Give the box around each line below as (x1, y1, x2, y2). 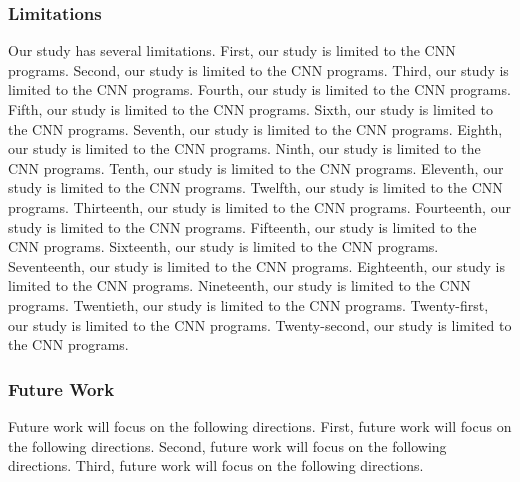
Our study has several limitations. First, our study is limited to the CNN (8, 40, 456, 61)
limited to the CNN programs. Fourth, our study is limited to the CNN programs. (8, 79, 511, 100)
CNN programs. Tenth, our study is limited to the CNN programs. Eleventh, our (8, 157, 504, 178)
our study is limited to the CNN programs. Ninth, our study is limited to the (8, 138, 481, 159)
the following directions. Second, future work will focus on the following (8, 435, 447, 456)
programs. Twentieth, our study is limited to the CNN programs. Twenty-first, (8, 294, 489, 315)
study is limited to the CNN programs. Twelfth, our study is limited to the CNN (8, 177, 503, 198)
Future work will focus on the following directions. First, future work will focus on (8, 415, 512, 436)
